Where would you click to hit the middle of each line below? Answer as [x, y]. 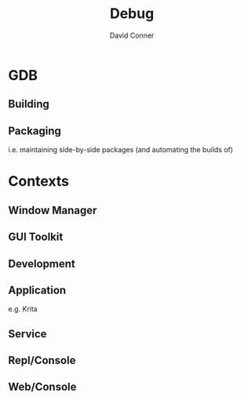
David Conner [132, 35]
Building [29, 104]
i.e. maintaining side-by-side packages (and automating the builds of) [121, 150]
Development [42, 264]
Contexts [38, 182]
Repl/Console [42, 360]
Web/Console [42, 387]
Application [37, 290]
